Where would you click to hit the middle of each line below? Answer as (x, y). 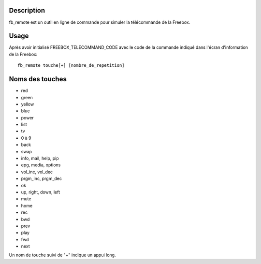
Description (27, 10)
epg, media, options (41, 165)
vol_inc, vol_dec (37, 172)
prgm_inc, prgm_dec (42, 178)
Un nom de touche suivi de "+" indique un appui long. (62, 255)
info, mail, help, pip (40, 158)
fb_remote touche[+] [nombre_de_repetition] (71, 66)
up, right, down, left (41, 192)
